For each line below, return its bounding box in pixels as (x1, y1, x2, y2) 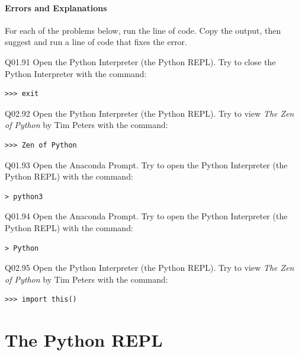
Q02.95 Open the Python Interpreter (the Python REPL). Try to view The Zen (5, 261, 294, 274)
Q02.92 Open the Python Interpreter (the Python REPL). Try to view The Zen (5, 107, 294, 119)
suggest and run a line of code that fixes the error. (5, 36, 187, 48)
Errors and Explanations (5, 1, 107, 14)
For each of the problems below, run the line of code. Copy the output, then (5, 24, 281, 36)
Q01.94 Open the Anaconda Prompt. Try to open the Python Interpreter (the (5, 210, 288, 222)
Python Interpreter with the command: (5, 67, 147, 79)
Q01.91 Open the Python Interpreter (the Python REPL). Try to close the (5, 55, 276, 68)
